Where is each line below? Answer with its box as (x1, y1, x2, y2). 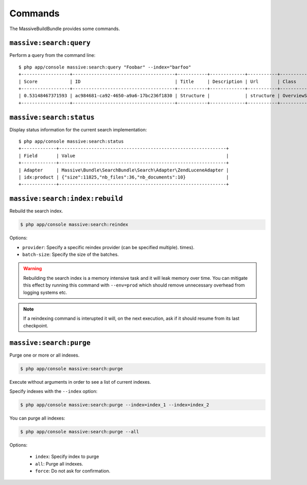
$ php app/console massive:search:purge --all (20, 429, 139, 435)
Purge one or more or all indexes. (9, 352, 80, 358)
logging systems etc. (23, 289, 68, 295)
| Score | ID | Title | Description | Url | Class (18, 78, 297, 84)
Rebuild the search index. (9, 208, 63, 214)
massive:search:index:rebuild (9, 194, 123, 203)
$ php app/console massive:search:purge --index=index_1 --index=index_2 (20, 402, 209, 408)
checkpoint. (23, 322, 49, 328)
